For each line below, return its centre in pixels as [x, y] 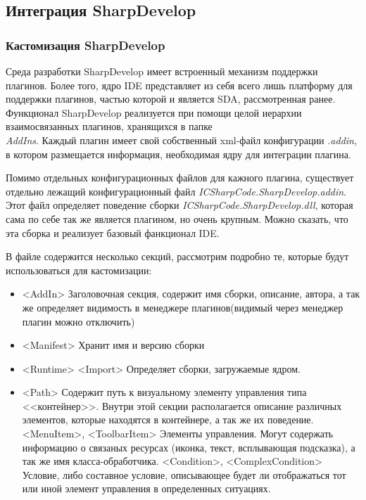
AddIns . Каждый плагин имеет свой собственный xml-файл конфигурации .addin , [181, 140]
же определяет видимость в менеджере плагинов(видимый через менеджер [183, 307]
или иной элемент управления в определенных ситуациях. [146, 488]
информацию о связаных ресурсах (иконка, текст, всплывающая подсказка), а [189, 447]
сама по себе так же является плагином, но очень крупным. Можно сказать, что [177, 218]
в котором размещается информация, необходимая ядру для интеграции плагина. [178, 154]
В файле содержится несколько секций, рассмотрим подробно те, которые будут [177, 256]
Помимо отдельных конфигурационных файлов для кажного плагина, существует [180, 178]
